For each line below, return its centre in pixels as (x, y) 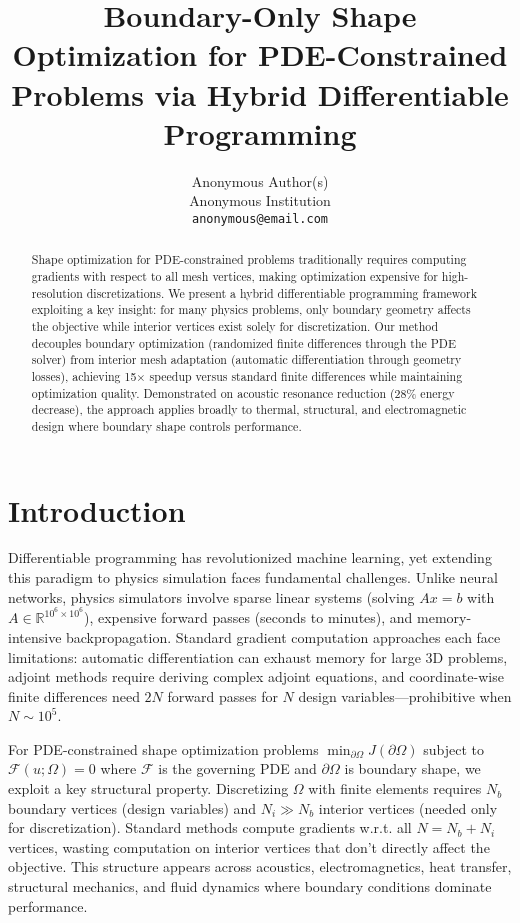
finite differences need (74, 695)
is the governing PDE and (237, 768)
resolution (57, 292)
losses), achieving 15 (84, 375)
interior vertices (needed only (408, 807)
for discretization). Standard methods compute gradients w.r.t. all (210, 827)
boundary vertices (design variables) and (132, 807)
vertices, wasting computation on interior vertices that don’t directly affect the (249, 846)
